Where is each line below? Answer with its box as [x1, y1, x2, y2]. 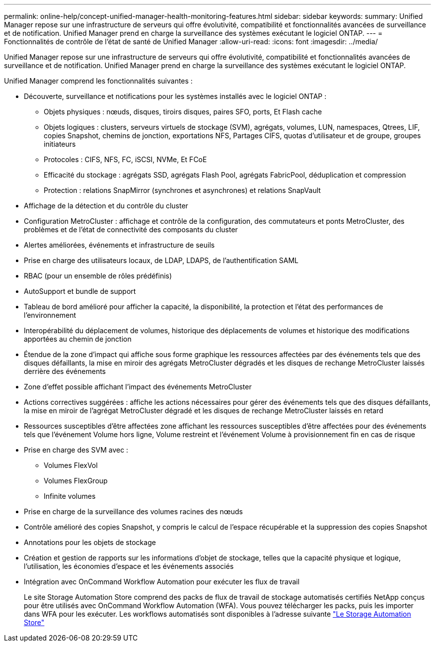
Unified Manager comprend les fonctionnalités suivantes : [4, 77, 193, 85]
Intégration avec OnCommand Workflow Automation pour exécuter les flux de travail [24, 577, 300, 586]
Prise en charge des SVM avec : [24, 446, 129, 454]
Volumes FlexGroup [44, 476, 108, 485]
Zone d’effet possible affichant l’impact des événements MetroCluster [24, 382, 252, 391]
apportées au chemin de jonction [24, 335, 132, 343]
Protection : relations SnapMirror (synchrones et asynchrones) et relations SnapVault [44, 186, 321, 194]
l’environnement [24, 311, 76, 319]
